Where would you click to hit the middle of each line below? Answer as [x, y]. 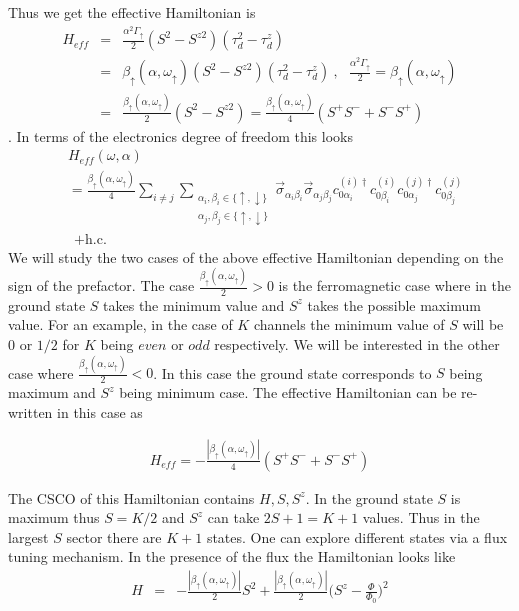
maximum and [52, 392]
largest [28, 536]
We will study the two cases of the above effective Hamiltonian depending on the [256, 256]
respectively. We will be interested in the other [357, 344]
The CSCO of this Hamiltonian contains [131, 497]
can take [233, 517]
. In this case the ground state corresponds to [292, 372]
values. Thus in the [421, 517]
